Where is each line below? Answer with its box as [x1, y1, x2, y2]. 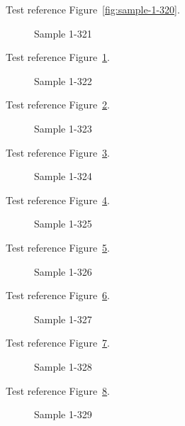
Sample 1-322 [34, 73, 92, 88]
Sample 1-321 [34, 26, 92, 40]
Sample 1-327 [34, 311, 92, 326]
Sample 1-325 [34, 216, 92, 231]
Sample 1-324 [34, 169, 92, 184]
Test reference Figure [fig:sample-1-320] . [6, 2, 180, 16]
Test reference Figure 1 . [6, 50, 110, 65]
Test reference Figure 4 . [6, 192, 110, 207]
